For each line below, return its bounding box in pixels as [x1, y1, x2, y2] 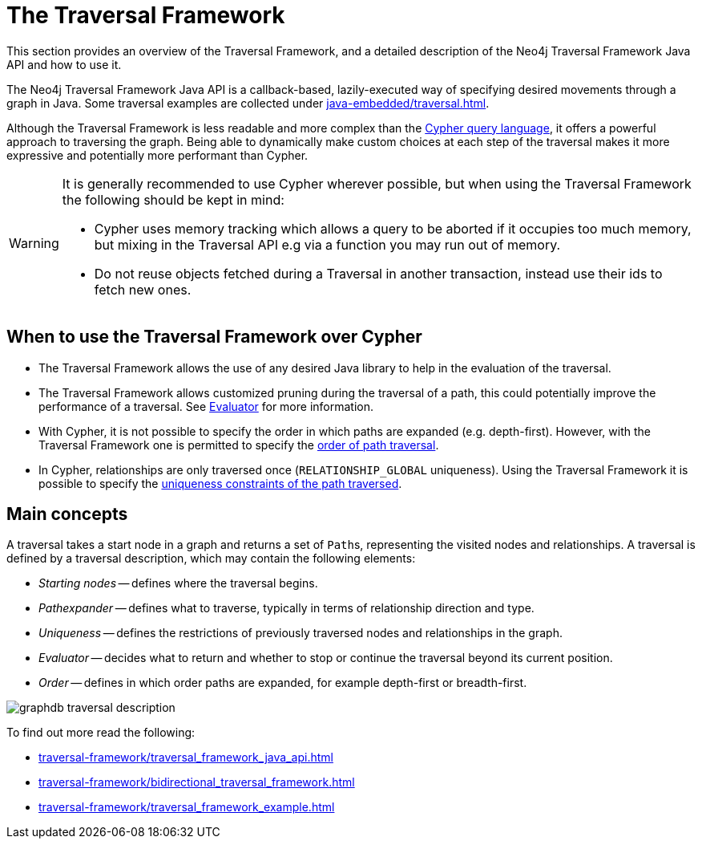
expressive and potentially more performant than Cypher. [6, 148, 309, 162]
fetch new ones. [94, 281, 192, 298]
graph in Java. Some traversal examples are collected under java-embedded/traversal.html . [6, 95, 490, 110]
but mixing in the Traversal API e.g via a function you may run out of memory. [94, 236, 561, 253]
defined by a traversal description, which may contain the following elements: [6, 551, 416, 566]
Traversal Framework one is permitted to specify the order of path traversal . [38, 437, 439, 452]
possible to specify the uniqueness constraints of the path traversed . [38, 476, 402, 490]
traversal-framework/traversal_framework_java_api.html [38, 750, 333, 765]
